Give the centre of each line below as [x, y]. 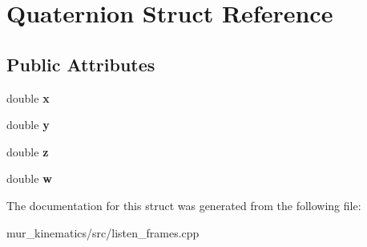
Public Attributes [81, 64]
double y [28, 125]
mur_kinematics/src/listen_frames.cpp [103, 232]
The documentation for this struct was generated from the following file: [184, 205]
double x [28, 97]
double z [28, 151]
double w [29, 178]
